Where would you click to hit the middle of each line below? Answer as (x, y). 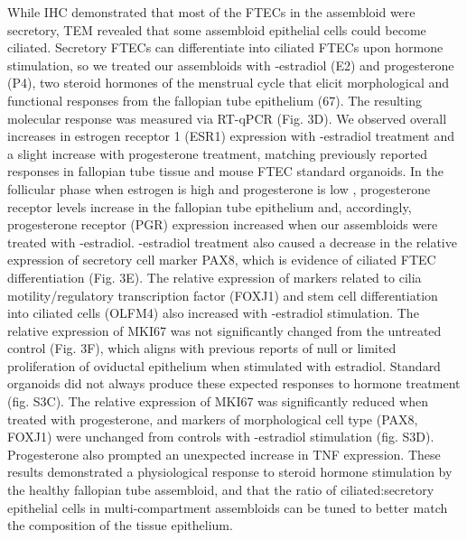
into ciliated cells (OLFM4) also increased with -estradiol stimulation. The (213, 313)
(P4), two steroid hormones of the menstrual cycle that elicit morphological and (229, 83)
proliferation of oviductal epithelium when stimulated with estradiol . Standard (224, 365)
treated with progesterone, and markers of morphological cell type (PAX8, (213, 419)
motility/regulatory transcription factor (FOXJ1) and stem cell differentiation (223, 295)
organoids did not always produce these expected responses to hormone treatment (234, 383)
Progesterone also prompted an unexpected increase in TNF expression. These (224, 454)
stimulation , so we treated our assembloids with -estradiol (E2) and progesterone (231, 65)
